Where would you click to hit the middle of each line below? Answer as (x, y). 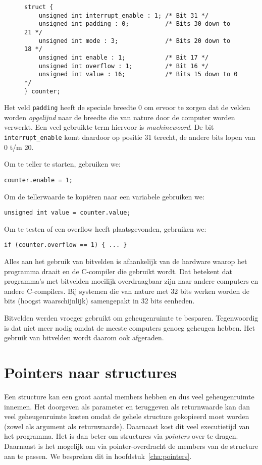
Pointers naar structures (91, 372)
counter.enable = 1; (39, 180)
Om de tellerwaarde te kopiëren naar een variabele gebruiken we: (104, 196)
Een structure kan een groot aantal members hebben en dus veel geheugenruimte (129, 396)
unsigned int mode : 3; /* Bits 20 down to (135, 41)
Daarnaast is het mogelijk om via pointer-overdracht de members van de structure (131, 446)
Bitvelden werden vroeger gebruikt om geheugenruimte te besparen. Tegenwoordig (131, 318)
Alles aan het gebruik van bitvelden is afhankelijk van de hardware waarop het (126, 261)
